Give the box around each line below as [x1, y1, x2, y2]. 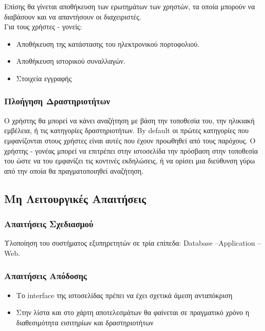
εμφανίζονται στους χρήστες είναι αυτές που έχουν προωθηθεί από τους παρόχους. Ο [4, 135, 256, 145]
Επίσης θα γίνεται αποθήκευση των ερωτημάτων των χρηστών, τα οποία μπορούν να [4, 1, 255, 11]
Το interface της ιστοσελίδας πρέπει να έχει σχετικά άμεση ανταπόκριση [16, 289, 233, 300]
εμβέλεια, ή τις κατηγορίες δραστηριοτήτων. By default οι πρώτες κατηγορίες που [4, 125, 249, 136]
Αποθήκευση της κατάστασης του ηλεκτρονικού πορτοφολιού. [16, 38, 200, 49]
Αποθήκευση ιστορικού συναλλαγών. [16, 56, 126, 66]
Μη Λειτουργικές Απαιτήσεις [4, 190, 146, 206]
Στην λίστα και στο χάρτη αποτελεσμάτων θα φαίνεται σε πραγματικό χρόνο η [16, 307, 250, 318]
